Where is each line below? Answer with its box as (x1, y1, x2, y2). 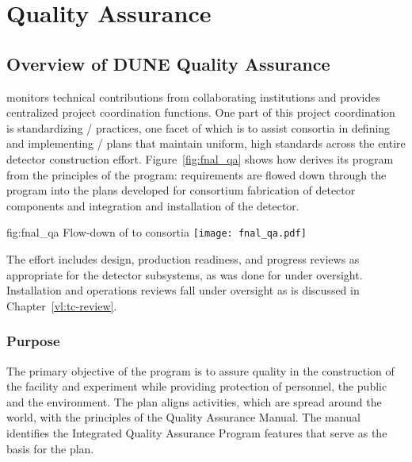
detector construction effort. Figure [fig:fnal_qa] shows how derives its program (6, 150, 394, 167)
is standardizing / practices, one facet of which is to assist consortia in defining (6, 119, 391, 136)
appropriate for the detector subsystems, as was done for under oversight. (6, 266, 363, 283)
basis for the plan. (6, 440, 94, 456)
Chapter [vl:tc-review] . (6, 297, 117, 314)
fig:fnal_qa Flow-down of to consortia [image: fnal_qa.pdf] (6, 224, 307, 241)
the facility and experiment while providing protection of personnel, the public (6, 378, 387, 395)
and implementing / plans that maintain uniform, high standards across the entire (6, 135, 406, 152)
